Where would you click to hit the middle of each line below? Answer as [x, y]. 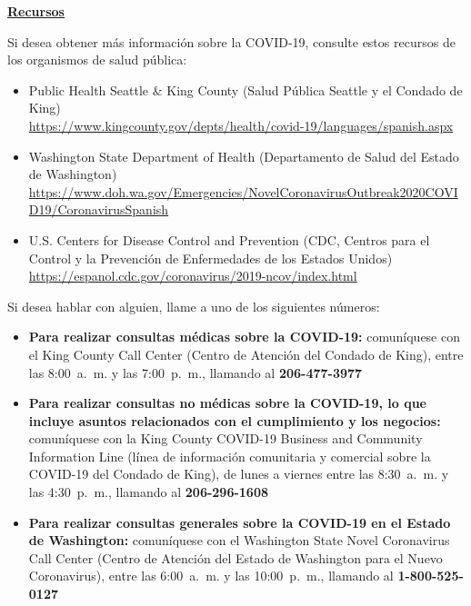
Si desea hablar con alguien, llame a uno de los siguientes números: [194, 306]
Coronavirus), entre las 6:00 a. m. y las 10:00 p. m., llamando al [211, 576]
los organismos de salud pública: [97, 60]
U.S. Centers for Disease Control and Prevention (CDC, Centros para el [229, 239]
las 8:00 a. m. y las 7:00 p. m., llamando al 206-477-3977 [195, 372]
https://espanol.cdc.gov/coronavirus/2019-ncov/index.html [193, 276]
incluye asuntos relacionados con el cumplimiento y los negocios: [235, 420]
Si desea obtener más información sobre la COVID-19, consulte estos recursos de [231, 41]
